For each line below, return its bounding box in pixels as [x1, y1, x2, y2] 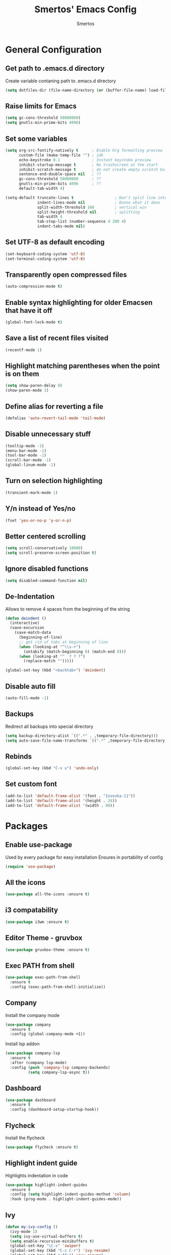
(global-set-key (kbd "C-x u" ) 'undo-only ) [5, 766, 99, 771]
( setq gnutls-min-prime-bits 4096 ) [5, 120, 81, 125]
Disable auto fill [5, 682, 56, 690]
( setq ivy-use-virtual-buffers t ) [10, 1234, 83, 1239]
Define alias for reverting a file [5, 402, 103, 410]
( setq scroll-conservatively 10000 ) [5, 546, 83, 551]
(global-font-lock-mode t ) [5, 320, 63, 325]
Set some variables [5, 134, 68, 143]
